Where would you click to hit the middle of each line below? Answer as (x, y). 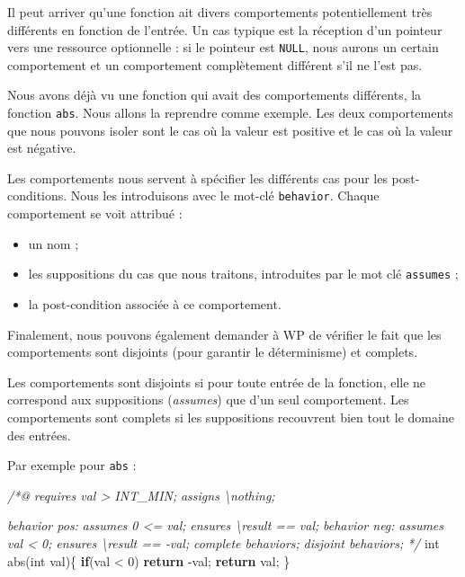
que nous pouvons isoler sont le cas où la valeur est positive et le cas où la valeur (230, 130)
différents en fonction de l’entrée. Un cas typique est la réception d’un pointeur (225, 29)
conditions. (37, 195)
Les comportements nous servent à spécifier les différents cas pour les (197, 178)
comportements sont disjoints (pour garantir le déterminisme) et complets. (213, 352)
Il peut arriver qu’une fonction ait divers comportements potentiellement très (220, 12)
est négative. (42, 148)
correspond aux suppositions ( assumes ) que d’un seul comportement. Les (208, 399)
